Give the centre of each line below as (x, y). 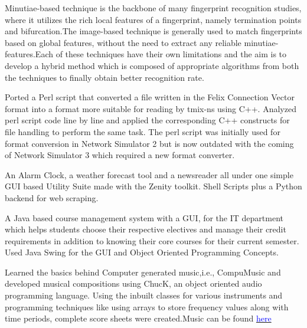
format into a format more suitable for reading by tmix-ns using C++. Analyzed (151, 108)
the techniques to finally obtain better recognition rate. (104, 77)
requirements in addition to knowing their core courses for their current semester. (152, 240)
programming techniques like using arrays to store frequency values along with (147, 306)
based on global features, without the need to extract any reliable (123, 42)
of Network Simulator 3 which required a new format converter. (120, 155)
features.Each (29, 54)
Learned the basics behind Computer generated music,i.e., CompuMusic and (143, 272)
